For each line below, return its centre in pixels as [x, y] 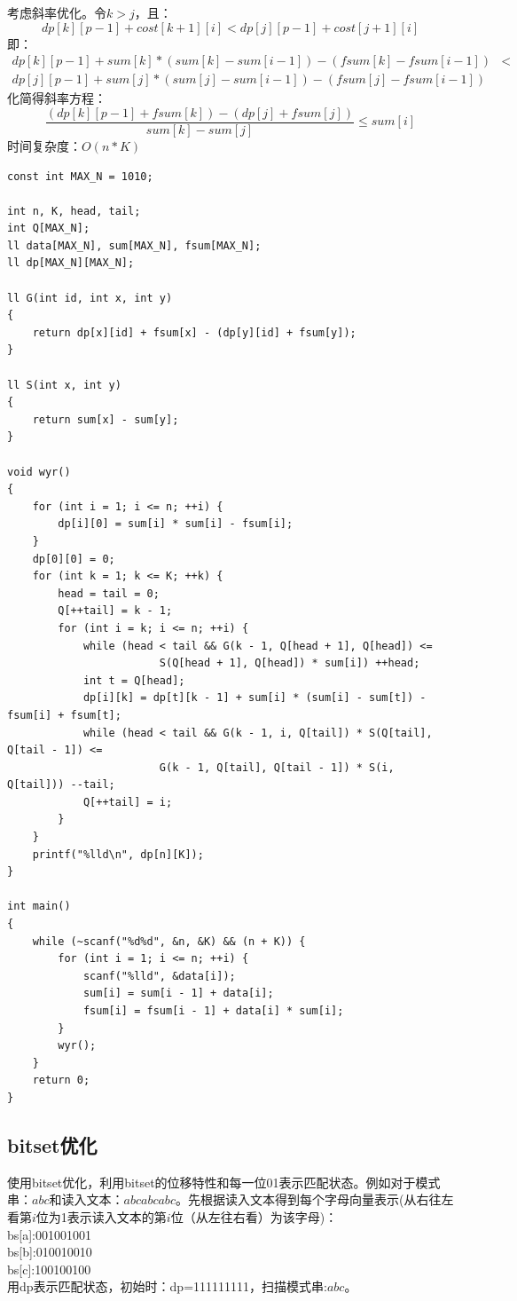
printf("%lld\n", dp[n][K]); [118, 854]
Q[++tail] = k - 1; [115, 611]
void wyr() [39, 472]
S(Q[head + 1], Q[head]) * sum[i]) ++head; [290, 663]
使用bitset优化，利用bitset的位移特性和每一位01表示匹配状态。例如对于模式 [224, 1182]
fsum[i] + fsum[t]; [64, 715]
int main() [39, 907]
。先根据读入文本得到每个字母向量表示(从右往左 [314, 1199]
